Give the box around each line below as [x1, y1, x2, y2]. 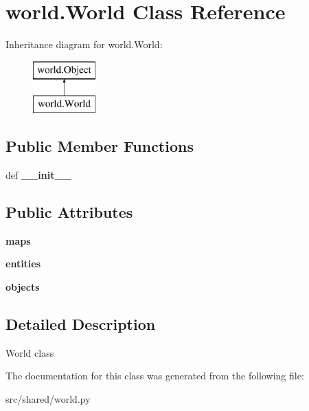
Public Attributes [5, 201, 133, 223]
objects [5, 280, 40, 294]
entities [5, 256, 41, 271]
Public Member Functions [5, 135, 194, 157]
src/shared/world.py [5, 392, 91, 406]
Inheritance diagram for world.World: [5, 37, 163, 52]
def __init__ [5, 168, 71, 182]
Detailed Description [5, 313, 156, 335]
